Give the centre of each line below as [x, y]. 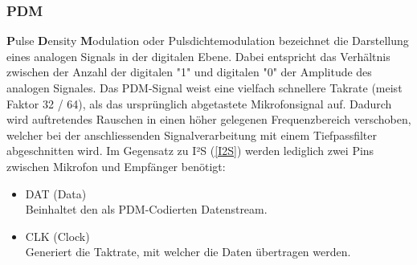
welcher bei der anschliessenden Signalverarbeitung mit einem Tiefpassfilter [192, 135]
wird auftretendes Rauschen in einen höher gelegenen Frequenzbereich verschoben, [209, 119]
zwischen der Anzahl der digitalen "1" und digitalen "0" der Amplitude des [189, 72]
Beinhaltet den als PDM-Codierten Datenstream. [146, 209]
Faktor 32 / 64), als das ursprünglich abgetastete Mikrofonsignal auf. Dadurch [199, 103]
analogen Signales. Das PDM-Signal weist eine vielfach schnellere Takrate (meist [204, 88]
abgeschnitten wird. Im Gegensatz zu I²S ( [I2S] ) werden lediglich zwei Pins [190, 151]
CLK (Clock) [57, 236]
